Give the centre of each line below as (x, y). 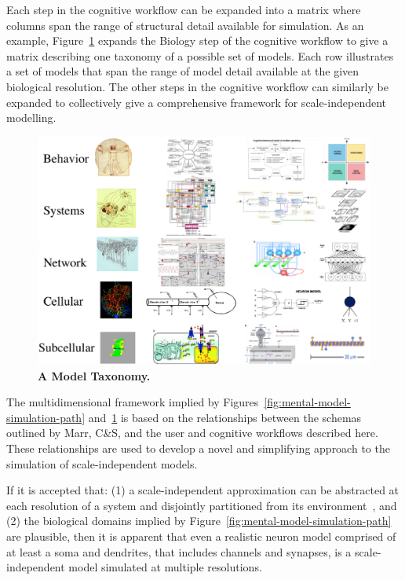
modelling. (31, 117)
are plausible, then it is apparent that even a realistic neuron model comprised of (201, 536)
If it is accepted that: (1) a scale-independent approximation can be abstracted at (203, 490)
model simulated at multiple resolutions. (165, 567)
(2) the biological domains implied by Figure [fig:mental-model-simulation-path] (199, 521)
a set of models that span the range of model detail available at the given (183, 71)
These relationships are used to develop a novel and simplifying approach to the (198, 448)
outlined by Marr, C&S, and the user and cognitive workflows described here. (192, 433)
